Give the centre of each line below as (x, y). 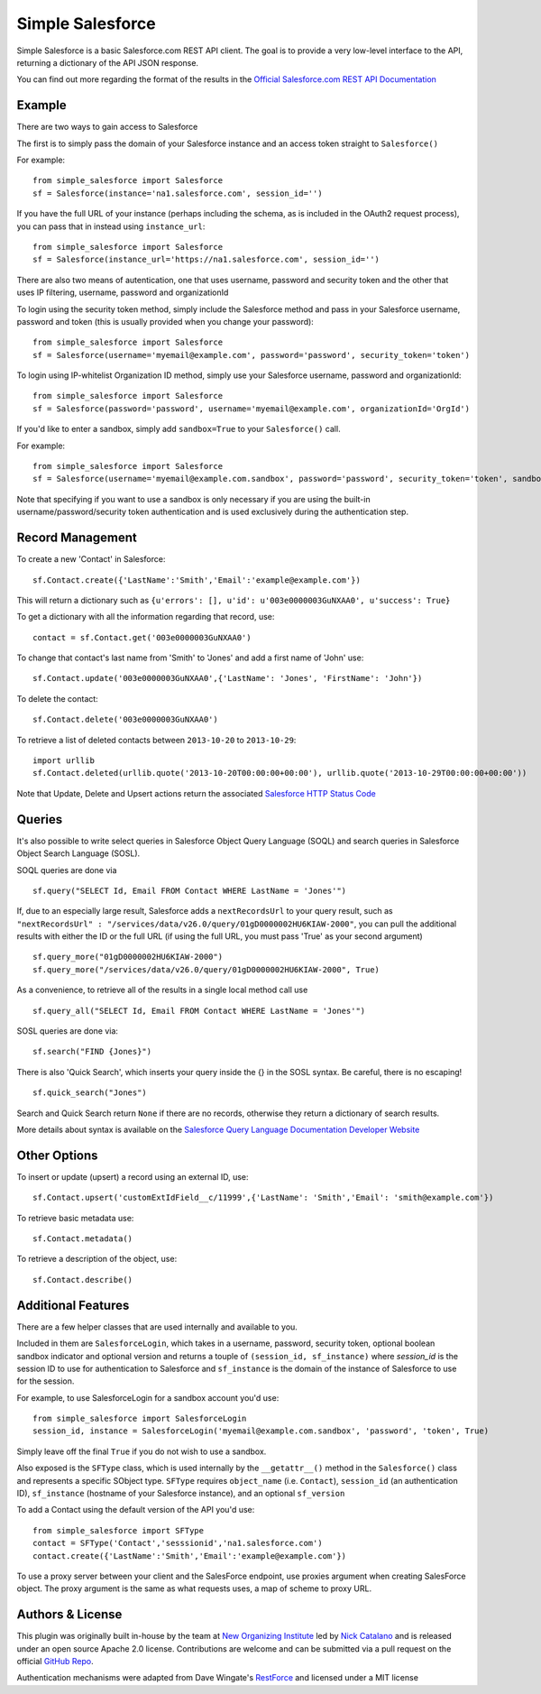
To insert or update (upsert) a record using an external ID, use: (133, 1176)
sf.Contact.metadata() (83, 1239)
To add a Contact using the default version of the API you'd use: (136, 1510)
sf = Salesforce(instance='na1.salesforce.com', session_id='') (178, 193)
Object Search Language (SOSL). (78, 853)
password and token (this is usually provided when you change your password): (165, 321)
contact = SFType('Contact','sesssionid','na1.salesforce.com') (178, 1543)
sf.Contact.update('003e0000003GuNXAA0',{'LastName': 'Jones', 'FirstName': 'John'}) (228, 678)
